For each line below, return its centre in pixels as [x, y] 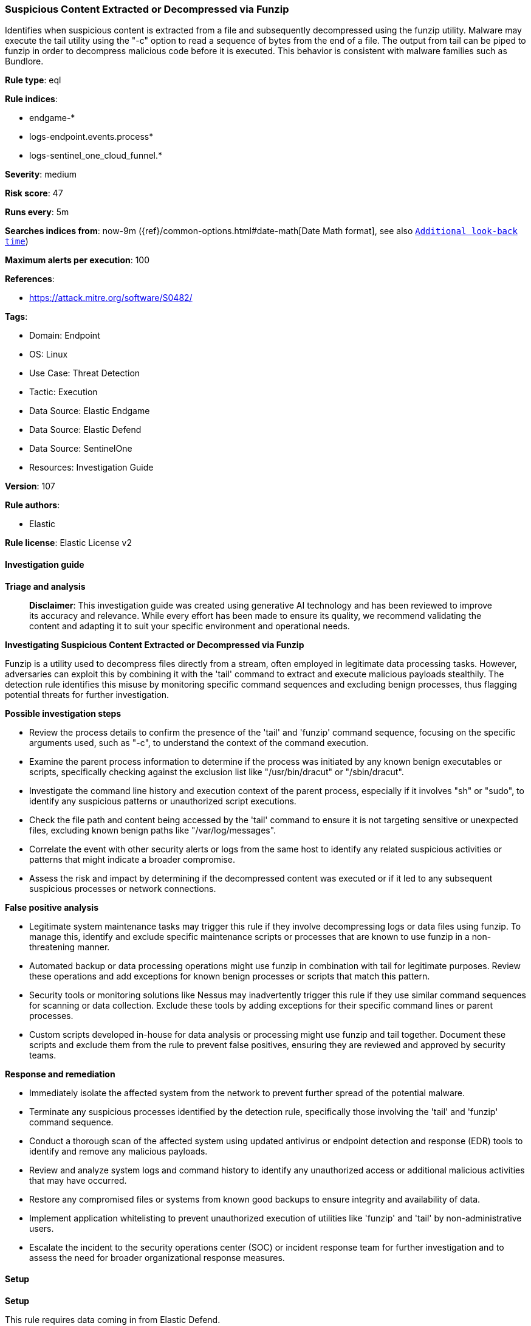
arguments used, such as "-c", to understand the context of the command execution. [199, 742]
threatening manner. [70, 947]
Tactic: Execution [63, 392]
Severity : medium [41, 174]
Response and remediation [60, 1074]
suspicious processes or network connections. [123, 888]
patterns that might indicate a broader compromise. [132, 859]
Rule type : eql [33, 80]
